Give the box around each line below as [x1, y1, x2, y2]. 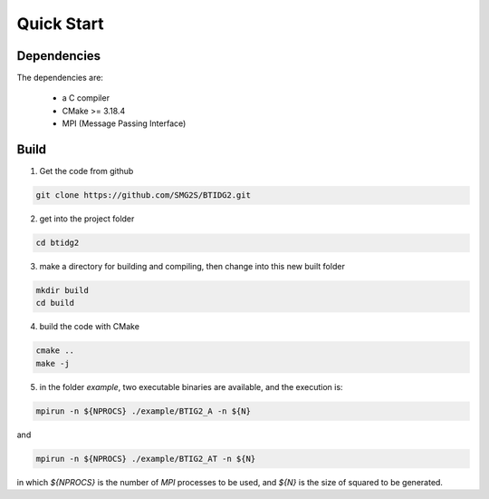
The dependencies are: [16, 73, 104, 83]
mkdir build [35, 286, 90, 296]
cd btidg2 [35, 238, 80, 249]
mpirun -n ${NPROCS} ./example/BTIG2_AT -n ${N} [35, 454, 256, 464]
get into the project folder [39, 213, 135, 224]
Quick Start [16, 14, 104, 34]
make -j [35, 358, 70, 368]
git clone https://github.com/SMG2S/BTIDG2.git [35, 191, 251, 201]
